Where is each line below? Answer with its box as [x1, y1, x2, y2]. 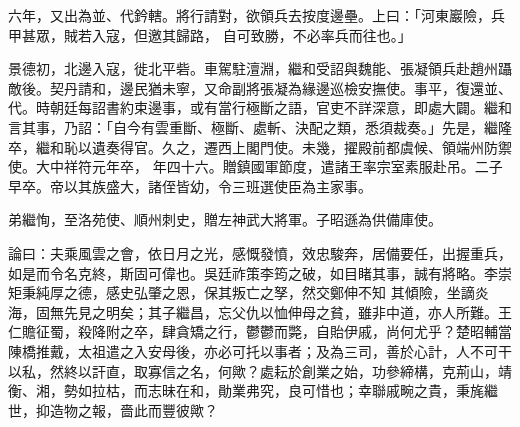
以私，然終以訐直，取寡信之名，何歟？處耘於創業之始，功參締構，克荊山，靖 [8, 360, 512, 381]
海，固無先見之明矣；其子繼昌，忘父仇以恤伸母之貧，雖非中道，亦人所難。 [8, 301, 498, 322]
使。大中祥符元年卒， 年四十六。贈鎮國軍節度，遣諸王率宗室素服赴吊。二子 [8, 156, 503, 177]
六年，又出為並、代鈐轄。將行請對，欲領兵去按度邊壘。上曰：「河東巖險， [8, 5, 491, 25]
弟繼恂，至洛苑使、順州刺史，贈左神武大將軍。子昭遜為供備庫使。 [8, 209, 442, 230]
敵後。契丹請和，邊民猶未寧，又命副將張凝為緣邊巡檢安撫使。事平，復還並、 [8, 77, 512, 98]
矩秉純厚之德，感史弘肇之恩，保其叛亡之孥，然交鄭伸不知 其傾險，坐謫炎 [8, 282, 489, 303]
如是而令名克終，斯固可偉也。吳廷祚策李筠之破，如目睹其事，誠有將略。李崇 [8, 262, 512, 283]
